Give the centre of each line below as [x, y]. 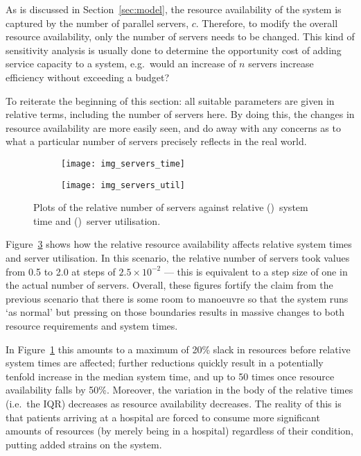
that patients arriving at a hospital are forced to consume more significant [163, 417]
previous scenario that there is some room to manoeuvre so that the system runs [177, 298]
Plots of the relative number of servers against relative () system [171, 207]
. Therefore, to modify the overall [267, 23]
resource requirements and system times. [92, 326]
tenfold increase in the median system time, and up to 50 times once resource [170, 376]
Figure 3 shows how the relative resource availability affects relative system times [179, 244]
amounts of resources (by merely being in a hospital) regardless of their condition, [179, 431]
